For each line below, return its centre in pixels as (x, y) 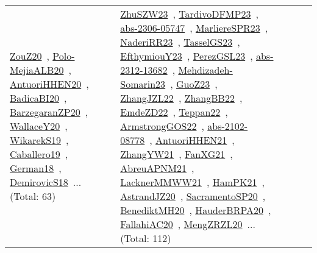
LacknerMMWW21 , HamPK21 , (192, 182)
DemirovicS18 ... (46, 182)
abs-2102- (228, 126)
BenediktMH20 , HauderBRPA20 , (196, 210)
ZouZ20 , (30, 56)
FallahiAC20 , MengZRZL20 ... (188, 224)
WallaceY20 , (39, 126)
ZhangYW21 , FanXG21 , (176, 154)
